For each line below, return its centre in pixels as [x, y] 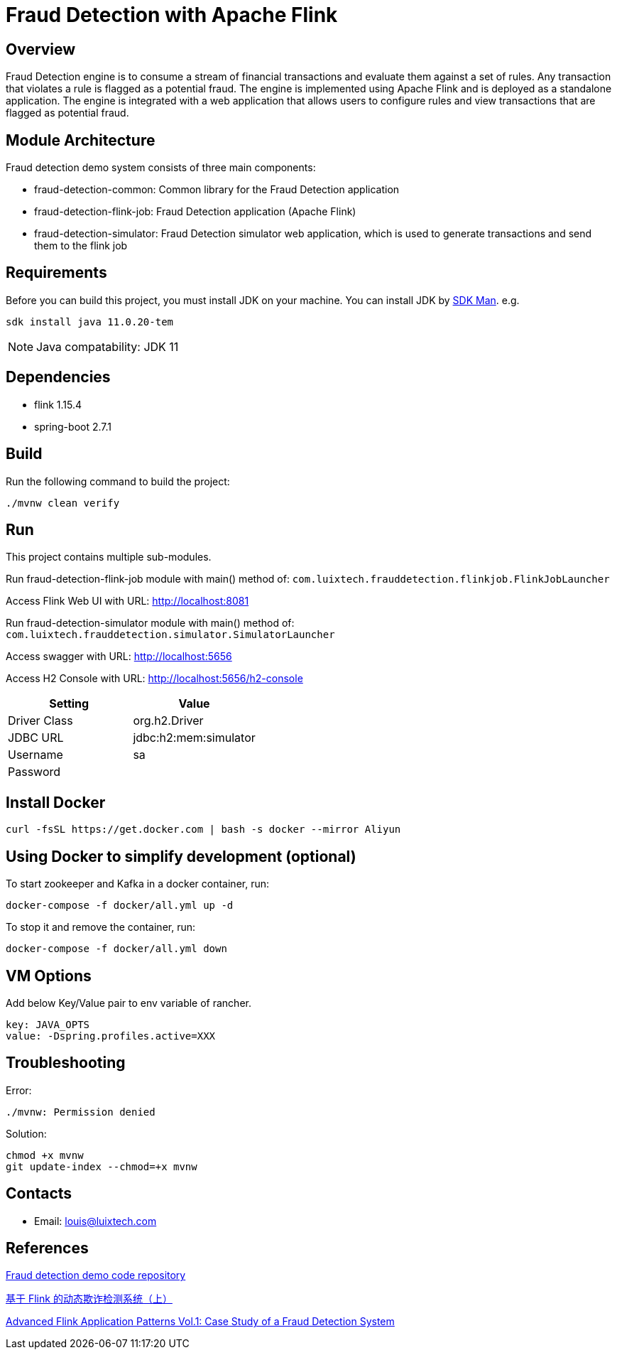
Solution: [26, 1133]
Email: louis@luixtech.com [95, 1221]
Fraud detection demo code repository [96, 1275]
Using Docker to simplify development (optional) [181, 856]
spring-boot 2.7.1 [73, 426]
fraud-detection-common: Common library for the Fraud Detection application [217, 190]
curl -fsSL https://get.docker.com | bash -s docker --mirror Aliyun [203, 830]
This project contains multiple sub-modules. [109, 557]
